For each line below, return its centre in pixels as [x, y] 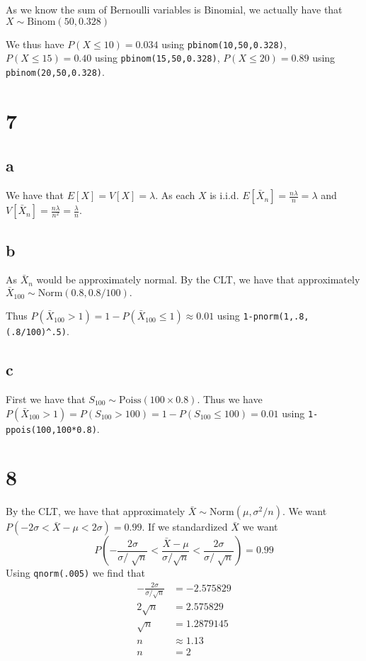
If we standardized [188, 527]
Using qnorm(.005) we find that [76, 573]
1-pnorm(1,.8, [276, 317]
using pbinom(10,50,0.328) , [224, 44]
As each [178, 195]
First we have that [46, 399]
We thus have [35, 44]
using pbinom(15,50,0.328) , [157, 58]
